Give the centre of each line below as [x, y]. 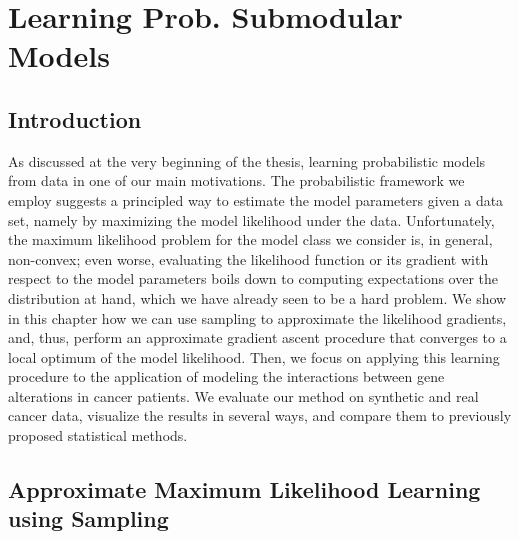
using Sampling [88, 518]
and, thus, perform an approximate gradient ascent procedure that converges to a [257, 337]
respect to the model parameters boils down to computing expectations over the [253, 278]
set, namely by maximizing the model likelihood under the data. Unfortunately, [251, 219]
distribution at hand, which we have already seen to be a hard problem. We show [257, 297]
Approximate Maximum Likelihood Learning [244, 489]
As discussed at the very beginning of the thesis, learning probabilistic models [247, 160]
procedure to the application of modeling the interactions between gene [226, 376]
